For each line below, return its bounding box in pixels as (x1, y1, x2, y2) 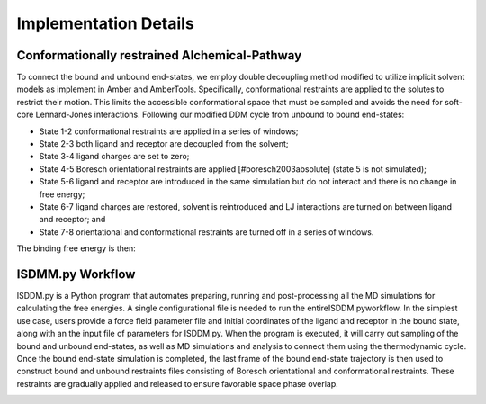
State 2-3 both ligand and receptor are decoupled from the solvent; (39, 139, 289, 149)
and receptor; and (39, 214, 106, 225)
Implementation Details (16, 13, 195, 33)
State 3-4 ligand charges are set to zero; (39, 151, 190, 162)
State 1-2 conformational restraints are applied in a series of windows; (39, 126, 299, 137)
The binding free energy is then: (16, 243, 136, 254)
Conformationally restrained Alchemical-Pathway (16, 48, 302, 63)
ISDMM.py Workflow (16, 266, 136, 282)
